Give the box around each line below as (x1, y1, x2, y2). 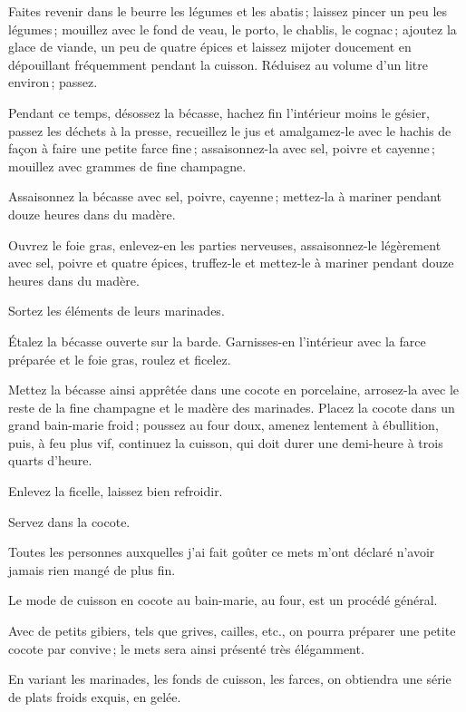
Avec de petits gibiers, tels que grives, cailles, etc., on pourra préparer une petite (8, 621, 456, 640)
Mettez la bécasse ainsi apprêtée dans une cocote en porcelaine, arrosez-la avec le (8, 380, 460, 399)
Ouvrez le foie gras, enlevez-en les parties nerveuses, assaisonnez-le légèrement (8, 235, 442, 254)
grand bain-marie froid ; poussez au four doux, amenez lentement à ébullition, (8, 415, 439, 434)
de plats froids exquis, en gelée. (8, 687, 181, 706)
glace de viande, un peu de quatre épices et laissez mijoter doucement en (8, 37, 412, 56)
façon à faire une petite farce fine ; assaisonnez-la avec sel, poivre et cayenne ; (8, 139, 435, 158)
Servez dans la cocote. (8, 512, 131, 531)
